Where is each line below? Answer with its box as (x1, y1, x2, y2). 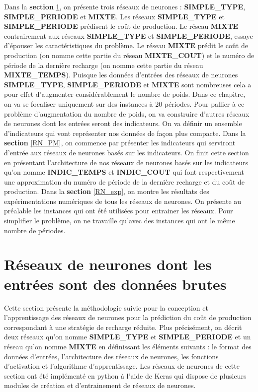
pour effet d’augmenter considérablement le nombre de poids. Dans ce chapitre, (4, 89, 246, 99)
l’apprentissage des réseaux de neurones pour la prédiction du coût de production (4, 312, 252, 323)
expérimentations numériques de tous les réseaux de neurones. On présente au (4, 196, 242, 206)
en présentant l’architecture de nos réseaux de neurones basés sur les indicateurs (4, 157, 248, 167)
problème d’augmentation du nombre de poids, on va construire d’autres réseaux (4, 108, 250, 119)
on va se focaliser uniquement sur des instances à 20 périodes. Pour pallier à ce (4, 98, 245, 109)
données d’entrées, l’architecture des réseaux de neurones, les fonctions (4, 351, 219, 361)
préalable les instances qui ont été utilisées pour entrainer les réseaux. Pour (4, 205, 233, 216)
